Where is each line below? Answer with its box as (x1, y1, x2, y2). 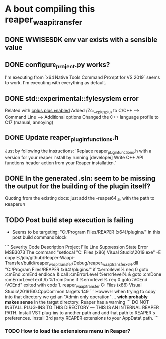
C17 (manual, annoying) (5, 119, 54, 125)
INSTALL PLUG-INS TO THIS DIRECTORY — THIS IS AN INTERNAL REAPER (5, 304, 159, 310)
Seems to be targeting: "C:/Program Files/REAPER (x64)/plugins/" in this (12, 229, 160, 235)
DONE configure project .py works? (5, 60, 110, 70)
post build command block (12, 234, 67, 240)
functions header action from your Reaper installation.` (5, 160, 117, 166)
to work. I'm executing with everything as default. (5, 80, 107, 86)
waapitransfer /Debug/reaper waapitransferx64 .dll (49, 260, 139, 267)
